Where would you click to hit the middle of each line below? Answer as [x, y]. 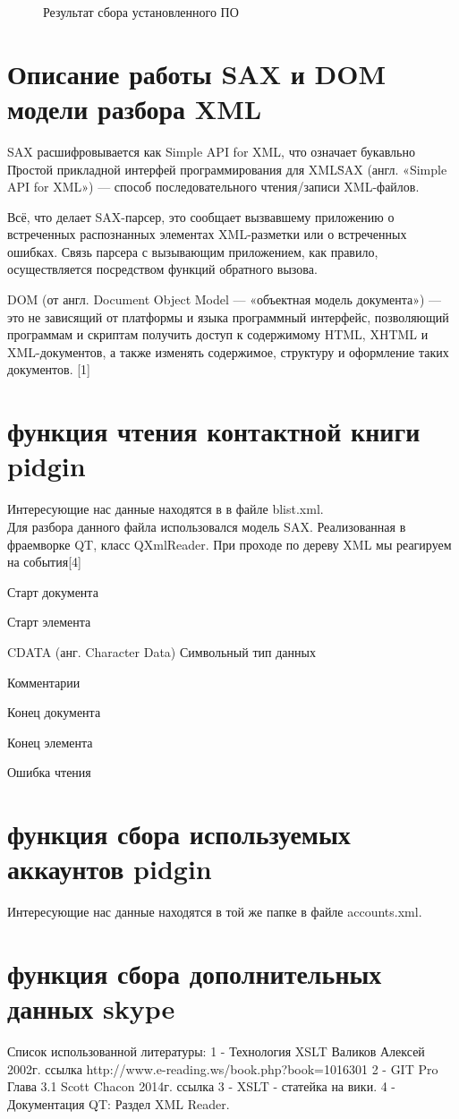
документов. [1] [49, 369]
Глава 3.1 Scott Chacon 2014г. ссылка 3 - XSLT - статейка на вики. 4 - [202, 1086]
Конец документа [54, 712]
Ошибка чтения [49, 772]
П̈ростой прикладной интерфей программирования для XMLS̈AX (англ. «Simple [227, 169]
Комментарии [44, 682]
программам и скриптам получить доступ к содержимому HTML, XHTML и [218, 334]
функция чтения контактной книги [214, 431]
